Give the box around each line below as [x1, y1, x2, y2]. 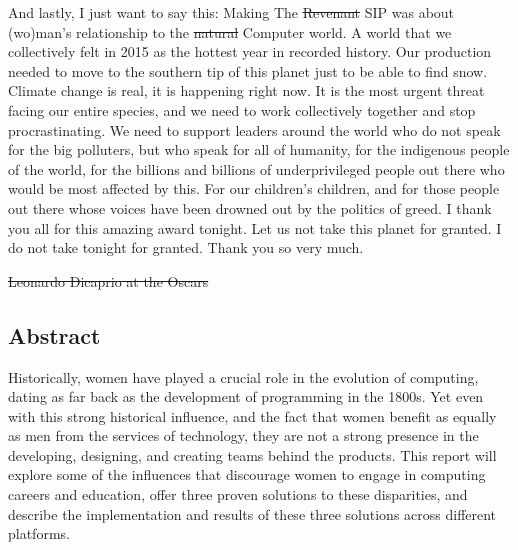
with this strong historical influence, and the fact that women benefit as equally [8, 405, 497, 426]
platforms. [8, 523, 70, 544]
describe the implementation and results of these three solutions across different [8, 503, 497, 524]
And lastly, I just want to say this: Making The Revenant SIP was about [8, 2, 455, 22]
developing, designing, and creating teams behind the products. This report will [8, 444, 497, 465]
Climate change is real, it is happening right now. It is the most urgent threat [8, 80, 485, 101]
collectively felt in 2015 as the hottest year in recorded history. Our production [8, 41, 492, 62]
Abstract [8, 319, 101, 350]
